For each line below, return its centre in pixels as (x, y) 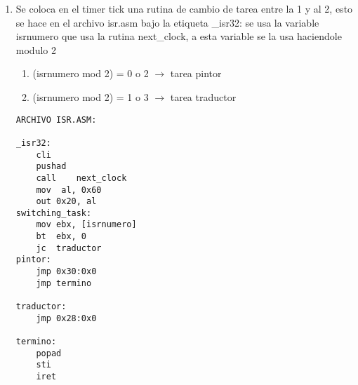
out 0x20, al (66, 202)
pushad (51, 167)
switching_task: (54, 213)
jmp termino (64, 283)
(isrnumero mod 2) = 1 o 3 (91, 96)
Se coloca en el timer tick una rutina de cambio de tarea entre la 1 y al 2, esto (184, 8)
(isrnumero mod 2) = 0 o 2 (91, 73)
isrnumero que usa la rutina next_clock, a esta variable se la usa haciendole (179, 36)
